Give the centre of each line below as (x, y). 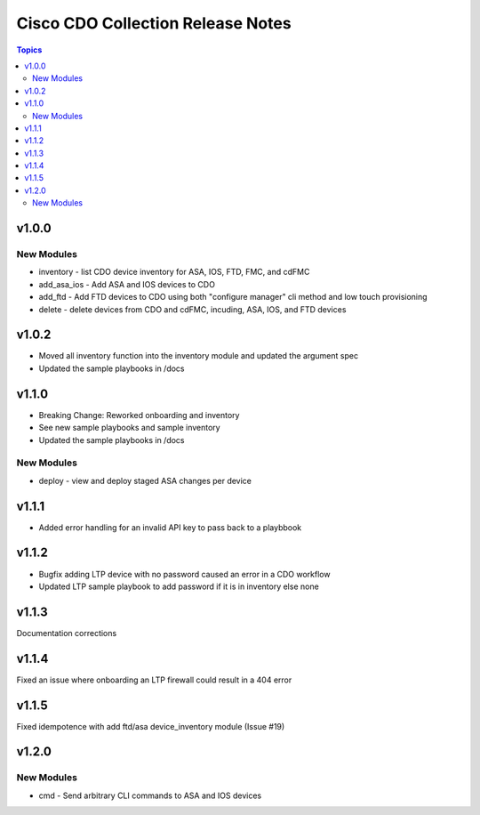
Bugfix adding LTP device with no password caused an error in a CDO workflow (184, 574)
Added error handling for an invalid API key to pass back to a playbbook (170, 527)
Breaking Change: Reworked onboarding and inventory (139, 415)
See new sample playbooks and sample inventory (130, 428)
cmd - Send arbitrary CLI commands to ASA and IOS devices (150, 795)
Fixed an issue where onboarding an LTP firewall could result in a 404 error (154, 680)
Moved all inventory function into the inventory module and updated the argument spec (199, 356)
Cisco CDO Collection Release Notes (154, 23)
